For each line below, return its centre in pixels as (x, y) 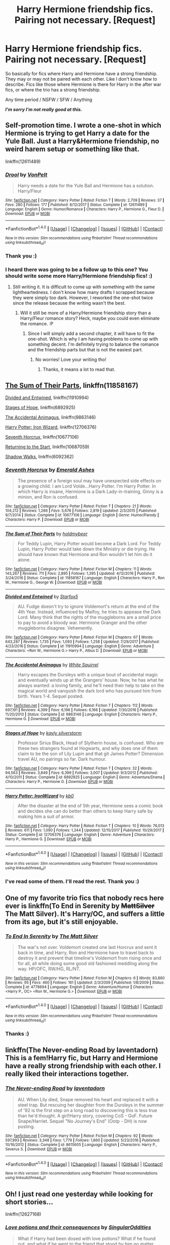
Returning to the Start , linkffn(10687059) (47, 447)
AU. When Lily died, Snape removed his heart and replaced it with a (88, 1099)
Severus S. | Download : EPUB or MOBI (39, 1149)
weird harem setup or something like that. (73, 149)
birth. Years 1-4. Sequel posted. (50, 696)
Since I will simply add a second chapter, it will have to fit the (91, 334)
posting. (26, 1126)
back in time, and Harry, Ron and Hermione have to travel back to (86, 953)
